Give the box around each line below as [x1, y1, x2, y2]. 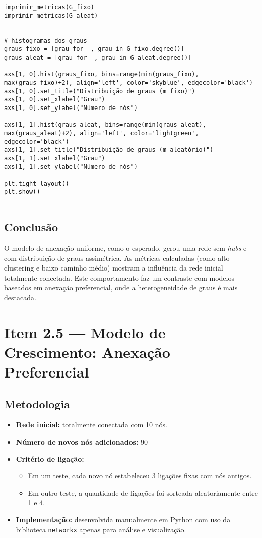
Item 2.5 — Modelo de [4, 321, 166, 342]
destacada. [4, 292, 36, 302]
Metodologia [4, 396, 70, 411]
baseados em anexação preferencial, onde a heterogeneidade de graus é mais [4, 282, 238, 293]
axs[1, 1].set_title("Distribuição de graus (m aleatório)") [4, 146, 214, 154]
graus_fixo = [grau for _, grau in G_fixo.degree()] [4, 45, 184, 53]
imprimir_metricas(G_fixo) [4, 4, 94, 11]
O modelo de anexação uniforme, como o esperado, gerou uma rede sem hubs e [4, 242, 247, 253]
